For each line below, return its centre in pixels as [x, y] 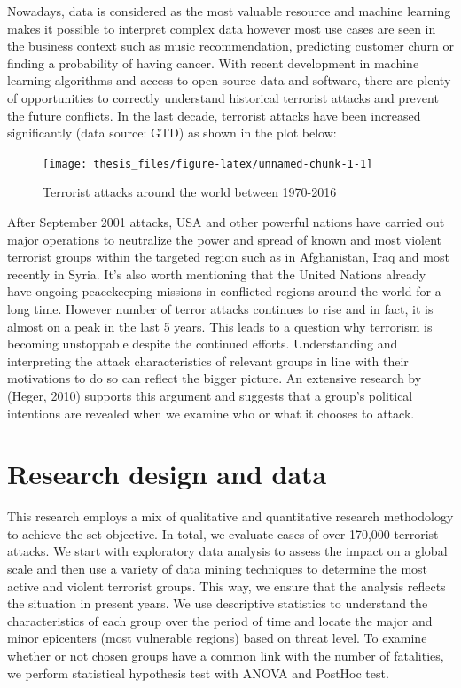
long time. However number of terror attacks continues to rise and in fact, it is [220, 308]
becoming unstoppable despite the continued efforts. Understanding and [203, 344]
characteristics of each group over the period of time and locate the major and [220, 620]
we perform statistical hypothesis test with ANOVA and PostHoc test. [198, 672]
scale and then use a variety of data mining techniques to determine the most [218, 569]
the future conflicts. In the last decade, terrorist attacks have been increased [214, 115]
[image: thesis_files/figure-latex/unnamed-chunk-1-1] [208, 164]
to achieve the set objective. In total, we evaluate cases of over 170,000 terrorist [223, 533]
